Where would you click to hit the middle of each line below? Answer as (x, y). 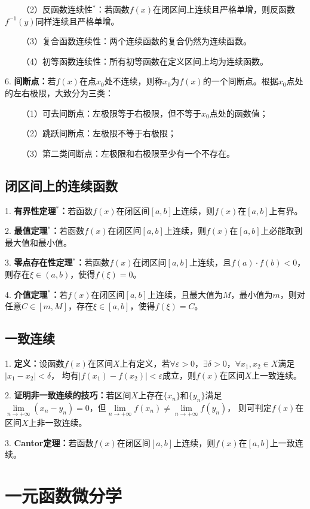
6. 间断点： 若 (30, 81)
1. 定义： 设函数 (35, 363)
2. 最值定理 (26, 231)
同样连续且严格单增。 (77, 21)
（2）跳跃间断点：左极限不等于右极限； (99, 133)
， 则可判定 (249, 407)
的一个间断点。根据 (240, 81)
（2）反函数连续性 (57, 9)
